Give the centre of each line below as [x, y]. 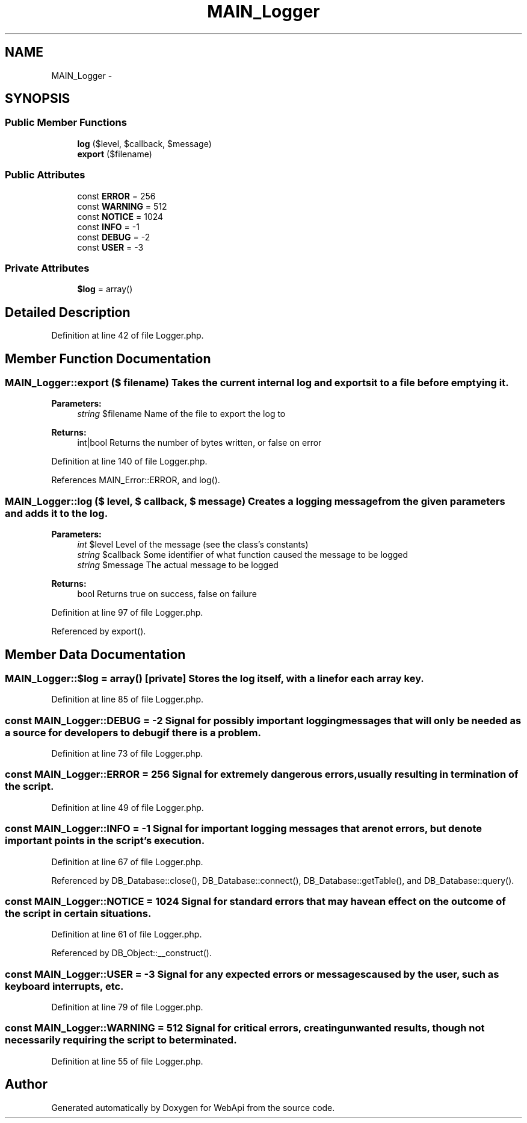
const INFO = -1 [108, 227]
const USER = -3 [110, 247]
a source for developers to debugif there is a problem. [133, 732]
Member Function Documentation [108, 358]
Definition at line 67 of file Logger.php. [127, 862]
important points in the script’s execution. [105, 841]
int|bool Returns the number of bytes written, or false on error [199, 443]
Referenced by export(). [99, 631]
